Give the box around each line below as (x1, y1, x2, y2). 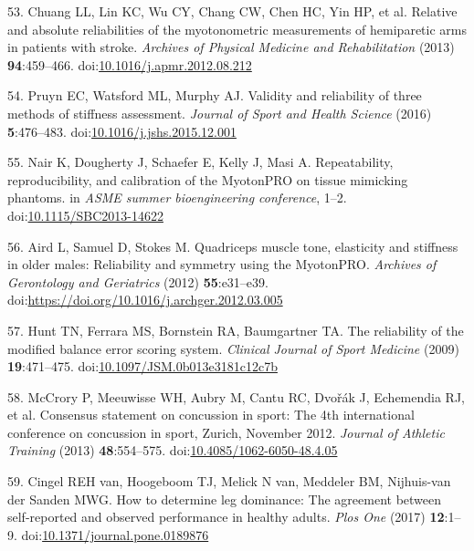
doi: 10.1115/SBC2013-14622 (7, 205, 163, 224)
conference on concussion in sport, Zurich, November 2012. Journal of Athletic (7, 422, 445, 442)
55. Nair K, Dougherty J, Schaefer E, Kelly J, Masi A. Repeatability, (7, 152, 394, 172)
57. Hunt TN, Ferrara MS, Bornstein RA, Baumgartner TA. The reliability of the (7, 320, 464, 339)
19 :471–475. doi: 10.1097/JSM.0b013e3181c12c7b (7, 357, 278, 376)
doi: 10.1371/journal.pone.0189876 (21, 525, 209, 544)
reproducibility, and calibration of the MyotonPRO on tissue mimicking (7, 170, 408, 189)
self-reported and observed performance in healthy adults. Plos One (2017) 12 (7, 507, 445, 526)
